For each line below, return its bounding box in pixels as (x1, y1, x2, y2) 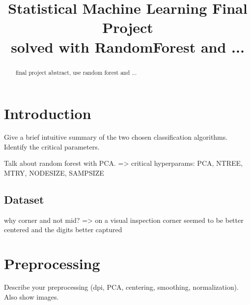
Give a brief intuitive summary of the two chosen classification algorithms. (4, 132, 228, 142)
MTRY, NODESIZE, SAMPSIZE (4, 167, 104, 178)
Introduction (4, 103, 91, 123)
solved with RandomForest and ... (11, 36, 245, 57)
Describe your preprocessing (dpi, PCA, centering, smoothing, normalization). (4, 282, 239, 292)
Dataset (4, 191, 44, 207)
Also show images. (4, 291, 59, 302)
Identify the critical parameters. (4, 141, 100, 152)
